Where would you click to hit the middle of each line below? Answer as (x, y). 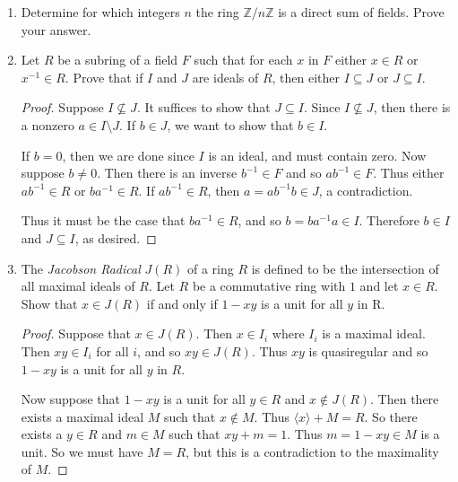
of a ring (210, 268)
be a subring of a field (118, 60)
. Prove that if (104, 77)
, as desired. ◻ (116, 237)
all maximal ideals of (78, 286)
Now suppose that (71, 399)
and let (379, 286)
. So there (391, 416)
